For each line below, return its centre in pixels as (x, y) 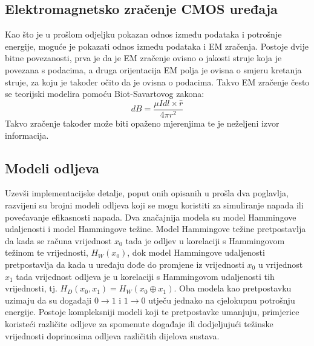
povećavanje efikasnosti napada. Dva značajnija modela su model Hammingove (151, 217)
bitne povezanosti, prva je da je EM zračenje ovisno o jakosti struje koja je (143, 58)
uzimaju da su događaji (48, 300)
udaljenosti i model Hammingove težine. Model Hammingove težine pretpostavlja (155, 229)
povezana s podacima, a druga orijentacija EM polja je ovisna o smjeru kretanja (153, 69)
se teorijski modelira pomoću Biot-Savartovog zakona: (105, 94)
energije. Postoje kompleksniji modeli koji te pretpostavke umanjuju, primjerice (152, 312)
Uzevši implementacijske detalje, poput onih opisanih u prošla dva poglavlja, (147, 193)
